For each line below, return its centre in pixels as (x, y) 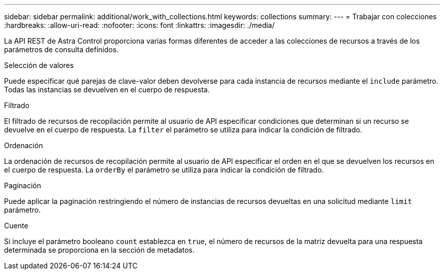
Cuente (16, 226)
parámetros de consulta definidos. (61, 49)
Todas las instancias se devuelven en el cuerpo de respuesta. (107, 90)
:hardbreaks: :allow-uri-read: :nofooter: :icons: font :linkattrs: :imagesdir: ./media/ (139, 25)
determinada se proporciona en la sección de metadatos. (99, 250)
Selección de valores (39, 65)
